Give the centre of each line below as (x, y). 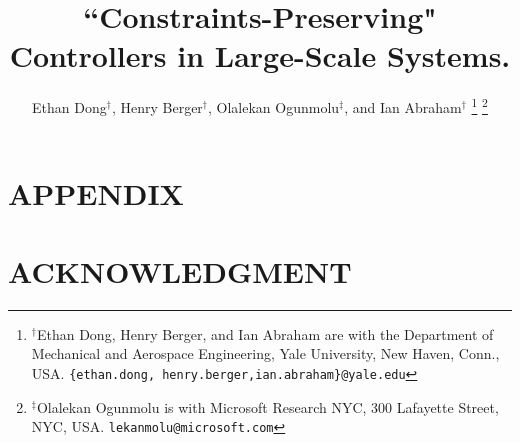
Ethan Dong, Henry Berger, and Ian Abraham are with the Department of (265, 333)
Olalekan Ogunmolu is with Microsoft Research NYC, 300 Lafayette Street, (267, 406)
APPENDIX (96, 192)
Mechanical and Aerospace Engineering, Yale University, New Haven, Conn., (265, 353)
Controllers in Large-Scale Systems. (260, 55)
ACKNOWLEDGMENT (180, 270)
